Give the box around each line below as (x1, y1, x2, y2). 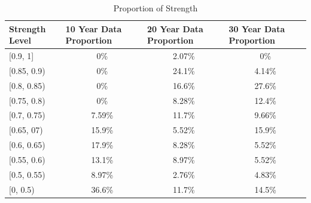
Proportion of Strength (113, 2, 198, 14)
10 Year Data (65, 22, 122, 35)
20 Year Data (147, 22, 203, 35)
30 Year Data (228, 22, 285, 35)
